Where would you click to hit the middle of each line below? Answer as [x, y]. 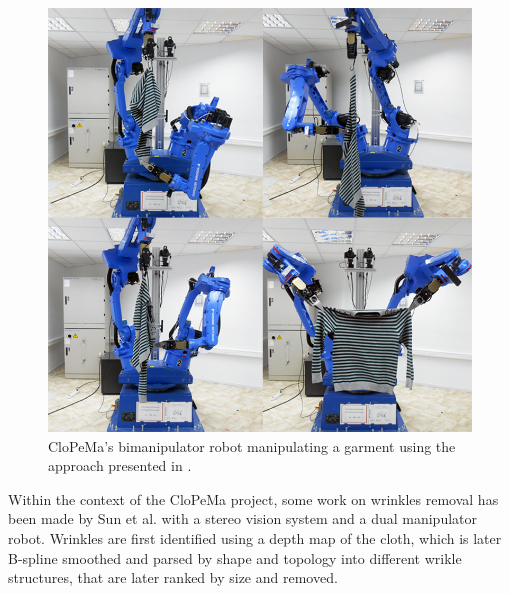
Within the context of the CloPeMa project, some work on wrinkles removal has [253, 498]
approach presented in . [120, 465]
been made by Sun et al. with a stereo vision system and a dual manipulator [243, 518]
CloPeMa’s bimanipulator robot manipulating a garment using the [252, 445]
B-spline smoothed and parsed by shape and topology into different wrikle [235, 557]
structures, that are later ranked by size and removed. [173, 577]
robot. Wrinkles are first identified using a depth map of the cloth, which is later [255, 537]
